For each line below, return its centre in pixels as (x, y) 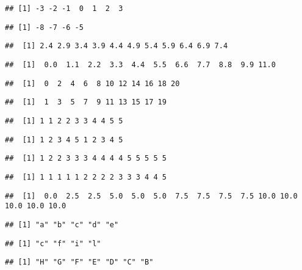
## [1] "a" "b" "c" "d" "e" (62, 224)
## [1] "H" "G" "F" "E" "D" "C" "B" (79, 262)
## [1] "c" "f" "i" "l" (53, 243)
